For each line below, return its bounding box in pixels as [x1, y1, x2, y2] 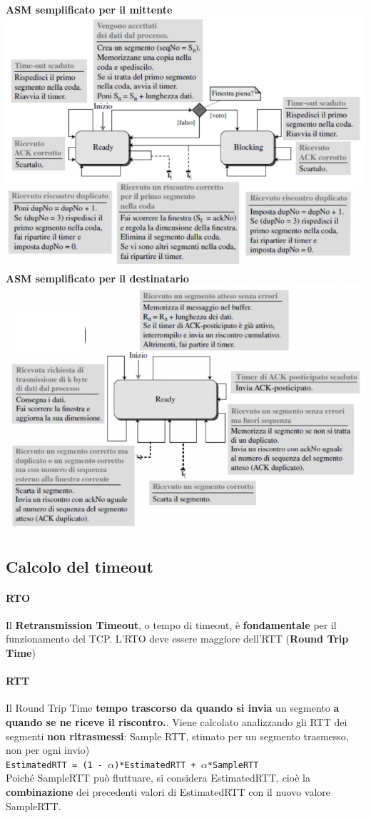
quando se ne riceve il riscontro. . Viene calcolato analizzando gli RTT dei [6, 714, 347, 729]
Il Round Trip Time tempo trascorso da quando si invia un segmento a [6, 700, 340, 715]
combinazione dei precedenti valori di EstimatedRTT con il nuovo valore [6, 784, 331, 799]
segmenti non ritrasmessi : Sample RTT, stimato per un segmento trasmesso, [6, 728, 349, 743]
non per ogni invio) [6, 742, 90, 757]
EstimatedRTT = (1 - [6, 760, 103, 770]
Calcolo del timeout [6, 555, 153, 577]
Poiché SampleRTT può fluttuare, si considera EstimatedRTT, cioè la [6, 770, 310, 785]
